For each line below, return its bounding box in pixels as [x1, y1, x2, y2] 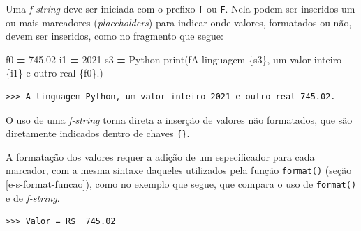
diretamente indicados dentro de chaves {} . [6, 126, 190, 141]
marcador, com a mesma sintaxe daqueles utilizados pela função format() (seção [6, 163, 352, 177]
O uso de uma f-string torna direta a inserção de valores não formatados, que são [6, 112, 353, 127]
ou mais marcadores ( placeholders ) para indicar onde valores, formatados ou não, [6, 15, 352, 29]
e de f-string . [6, 190, 60, 205]
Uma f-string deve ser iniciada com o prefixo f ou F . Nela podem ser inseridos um [6, 1, 355, 15]
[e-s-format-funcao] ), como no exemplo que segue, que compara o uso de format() [6, 177, 357, 191]
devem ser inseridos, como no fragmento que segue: [6, 29, 223, 43]
